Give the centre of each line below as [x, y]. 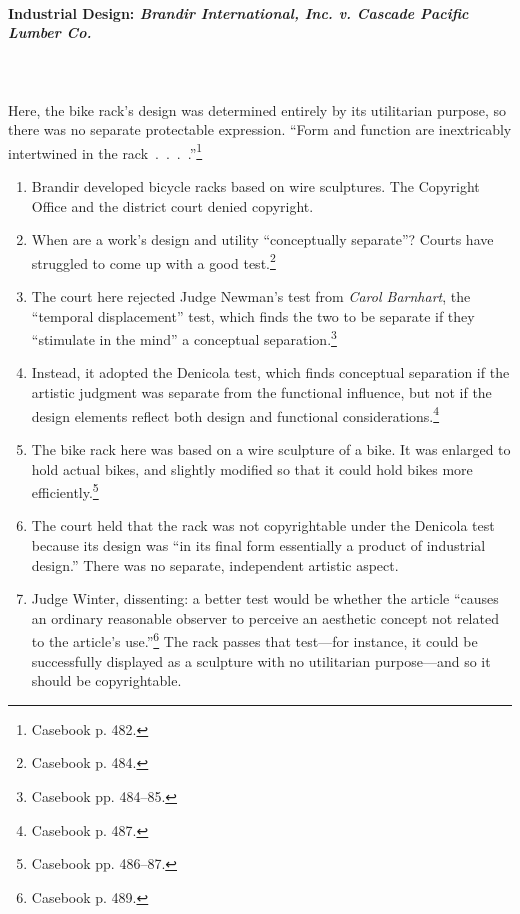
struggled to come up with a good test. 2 [153, 261]
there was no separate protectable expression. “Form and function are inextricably [260, 129]
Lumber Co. [50, 32]
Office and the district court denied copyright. [172, 205]
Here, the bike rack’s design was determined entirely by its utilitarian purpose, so [257, 109]
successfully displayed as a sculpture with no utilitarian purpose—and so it [261, 660]
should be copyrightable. [106, 680]
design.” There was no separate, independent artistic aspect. [215, 564]
